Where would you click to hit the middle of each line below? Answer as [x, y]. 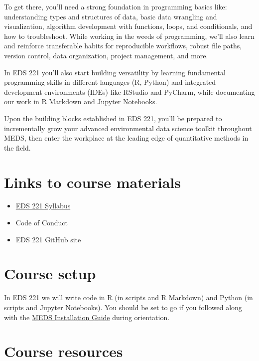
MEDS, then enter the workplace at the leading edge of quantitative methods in [126, 138]
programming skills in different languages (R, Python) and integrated [110, 82]
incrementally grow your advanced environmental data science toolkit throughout [128, 128]
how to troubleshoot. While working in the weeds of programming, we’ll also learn [129, 36]
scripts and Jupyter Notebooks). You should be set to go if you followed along [123, 307]
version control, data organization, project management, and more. [106, 55]
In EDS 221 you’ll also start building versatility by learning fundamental [115, 72]
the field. [17, 147]
